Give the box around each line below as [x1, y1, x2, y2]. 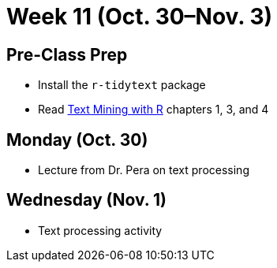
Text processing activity [38, 223, 163, 237]
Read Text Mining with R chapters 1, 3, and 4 [38, 102, 269, 117]
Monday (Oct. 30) [6, 129, 148, 150]
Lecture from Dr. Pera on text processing [38, 163, 249, 177]
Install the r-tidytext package [38, 78, 206, 92]
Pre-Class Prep [6, 44, 128, 65]
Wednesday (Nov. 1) [6, 190, 167, 210]
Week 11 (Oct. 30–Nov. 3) [6, 3, 273, 30]
